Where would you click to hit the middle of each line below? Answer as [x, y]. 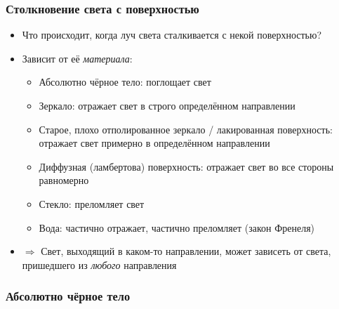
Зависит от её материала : [77, 58]
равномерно [64, 180]
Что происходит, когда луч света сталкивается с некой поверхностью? [172, 35]
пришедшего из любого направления [99, 264]
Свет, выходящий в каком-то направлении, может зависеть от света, [186, 251]
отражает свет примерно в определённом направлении [154, 143]
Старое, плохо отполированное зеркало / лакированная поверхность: [186, 129]
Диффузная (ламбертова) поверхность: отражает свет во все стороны [186, 166]
